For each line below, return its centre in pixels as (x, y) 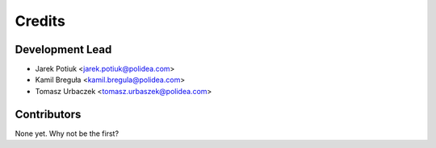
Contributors (48, 114)
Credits (40, 21)
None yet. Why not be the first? (67, 134)
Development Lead (63, 49)
